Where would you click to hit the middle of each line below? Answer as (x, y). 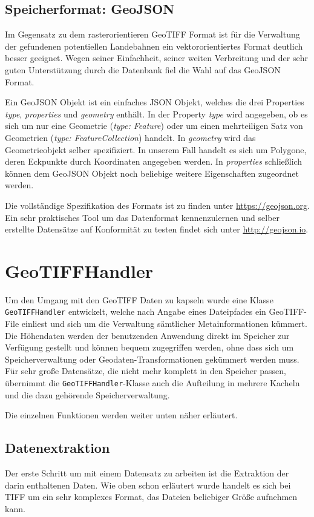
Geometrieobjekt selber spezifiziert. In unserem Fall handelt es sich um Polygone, (156, 149)
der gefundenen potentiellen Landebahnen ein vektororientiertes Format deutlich (154, 46)
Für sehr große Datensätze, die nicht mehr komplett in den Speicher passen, (146, 371)
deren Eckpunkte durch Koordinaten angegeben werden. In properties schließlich (154, 161)
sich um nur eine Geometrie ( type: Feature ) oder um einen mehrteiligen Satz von (154, 126)
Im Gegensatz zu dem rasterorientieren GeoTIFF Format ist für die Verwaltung (152, 34)
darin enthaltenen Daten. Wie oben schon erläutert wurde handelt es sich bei (148, 485)
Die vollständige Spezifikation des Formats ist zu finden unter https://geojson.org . (157, 205)
